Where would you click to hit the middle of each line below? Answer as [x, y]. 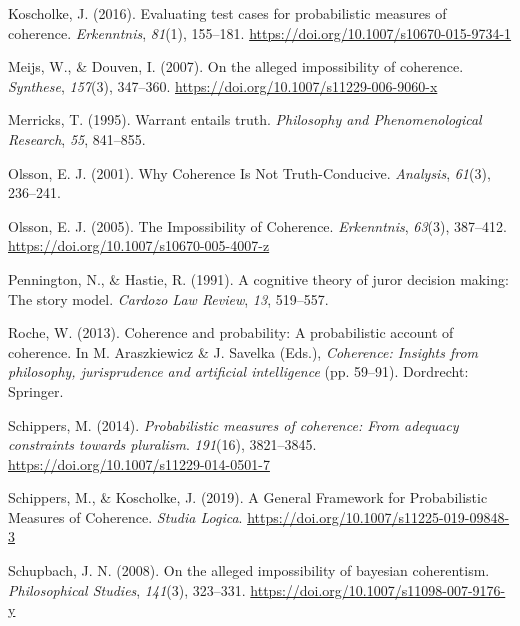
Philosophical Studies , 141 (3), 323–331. [127, 589]
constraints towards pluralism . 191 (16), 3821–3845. [162, 444]
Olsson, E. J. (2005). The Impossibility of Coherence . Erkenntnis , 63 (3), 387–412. [257, 225]
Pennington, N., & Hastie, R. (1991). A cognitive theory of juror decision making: [258, 278]
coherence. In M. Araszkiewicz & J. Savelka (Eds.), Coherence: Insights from [243, 351]
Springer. [36, 390]
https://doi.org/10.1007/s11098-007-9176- [378, 589]
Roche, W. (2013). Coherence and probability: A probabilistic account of [231, 332]
